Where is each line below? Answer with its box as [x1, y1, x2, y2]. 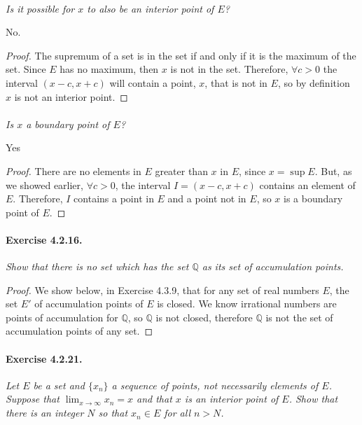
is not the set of [265, 309, 333, 324]
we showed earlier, [6, 177, 83, 192]
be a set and [33, 377, 85, 392]
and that [137, 391, 172, 406]
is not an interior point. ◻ [14, 89, 128, 104]
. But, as [314, 163, 352, 178]
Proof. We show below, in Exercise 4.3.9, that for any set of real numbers [6, 282, 319, 297]
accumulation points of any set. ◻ [6, 323, 153, 338]
